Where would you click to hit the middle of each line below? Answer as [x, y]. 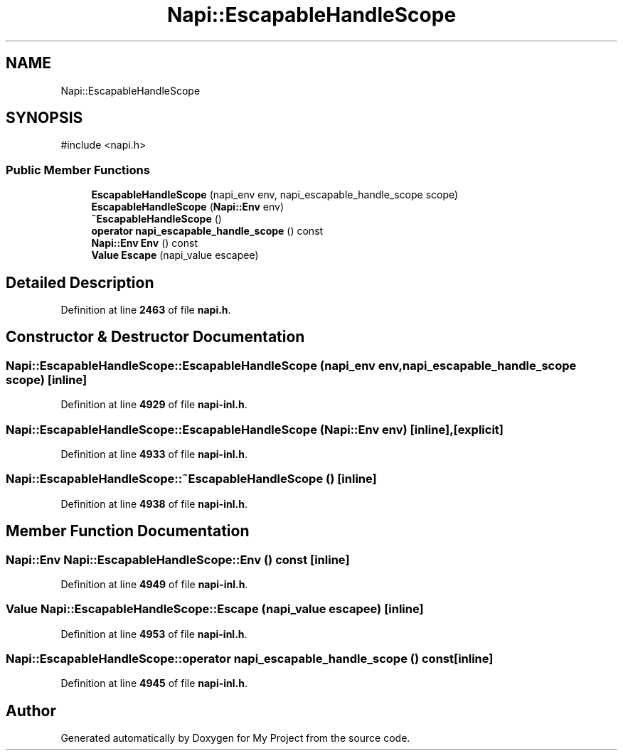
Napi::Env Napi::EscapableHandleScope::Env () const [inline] [178, 559]
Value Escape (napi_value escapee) [175, 255]
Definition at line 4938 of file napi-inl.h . [154, 504]
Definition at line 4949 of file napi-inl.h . [154, 584]
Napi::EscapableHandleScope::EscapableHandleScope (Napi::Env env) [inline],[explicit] [255, 429]
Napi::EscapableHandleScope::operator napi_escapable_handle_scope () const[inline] [250, 659]
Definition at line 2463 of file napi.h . [146, 310]
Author [31, 710]
